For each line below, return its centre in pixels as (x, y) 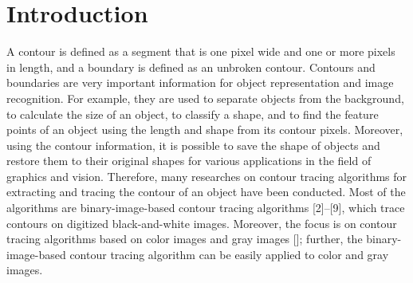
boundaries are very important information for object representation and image (200, 83)
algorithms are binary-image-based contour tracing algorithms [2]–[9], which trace (206, 208)
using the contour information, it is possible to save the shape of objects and (193, 145)
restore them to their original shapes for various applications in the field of (189, 161)
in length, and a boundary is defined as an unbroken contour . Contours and (191, 67)
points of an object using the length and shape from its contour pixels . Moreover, (205, 130)
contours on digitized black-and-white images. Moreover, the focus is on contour (202, 223)
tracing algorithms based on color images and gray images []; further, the (185, 239)
